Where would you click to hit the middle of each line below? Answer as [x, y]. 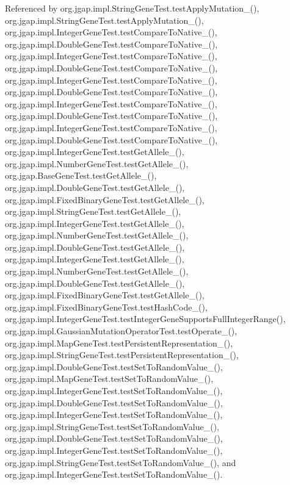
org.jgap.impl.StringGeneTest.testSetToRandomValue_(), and [121, 462]
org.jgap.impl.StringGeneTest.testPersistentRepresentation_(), [122, 355]
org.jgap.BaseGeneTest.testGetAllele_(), [81, 175]
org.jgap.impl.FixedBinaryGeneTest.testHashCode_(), [106, 307]
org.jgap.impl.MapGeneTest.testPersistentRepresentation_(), [119, 343]
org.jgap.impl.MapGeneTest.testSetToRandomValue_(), [109, 379]
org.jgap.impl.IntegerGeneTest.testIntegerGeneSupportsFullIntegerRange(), [145, 319]
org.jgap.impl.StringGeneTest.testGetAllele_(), [93, 211]
